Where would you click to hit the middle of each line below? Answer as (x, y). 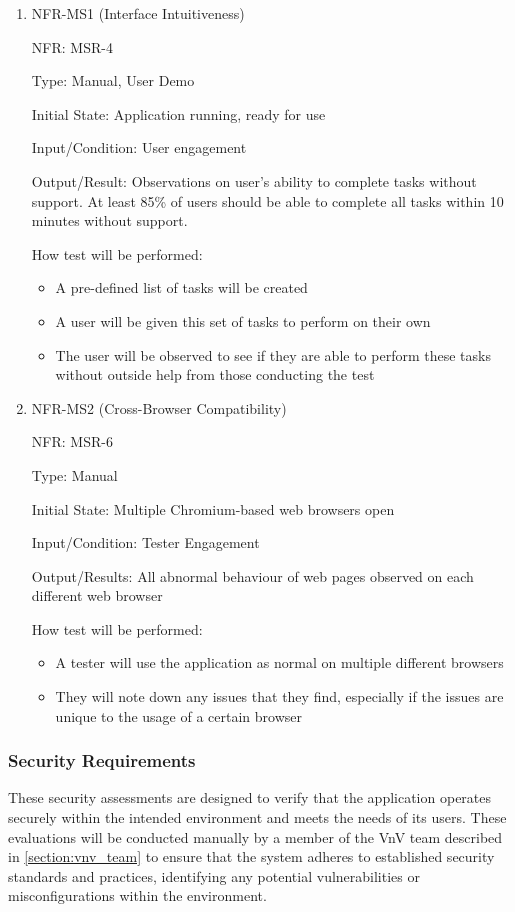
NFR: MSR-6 (72, 441)
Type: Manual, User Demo (113, 80)
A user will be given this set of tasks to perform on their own (243, 320)
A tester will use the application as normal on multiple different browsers (279, 662)
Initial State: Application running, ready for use (178, 113)
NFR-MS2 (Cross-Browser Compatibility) (159, 407)
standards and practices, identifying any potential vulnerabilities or (214, 875)
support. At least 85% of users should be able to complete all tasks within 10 (267, 200)
